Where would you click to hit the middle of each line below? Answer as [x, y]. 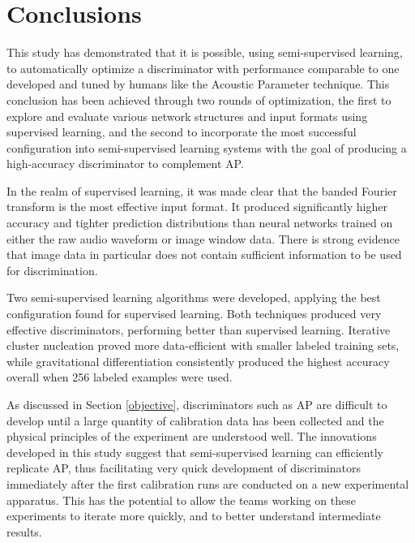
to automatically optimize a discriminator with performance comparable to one [203, 68]
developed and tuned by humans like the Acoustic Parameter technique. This [198, 84]
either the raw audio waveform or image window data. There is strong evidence [203, 238]
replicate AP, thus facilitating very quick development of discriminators [184, 468]
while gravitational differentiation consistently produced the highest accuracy [198, 361]
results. [24, 531]
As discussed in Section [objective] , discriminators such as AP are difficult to [197, 404]
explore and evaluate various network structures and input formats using [187, 116]
